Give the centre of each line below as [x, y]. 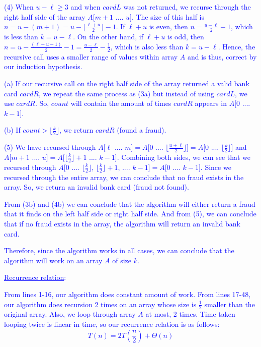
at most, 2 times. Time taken [190, 314]
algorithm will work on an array [53, 260]
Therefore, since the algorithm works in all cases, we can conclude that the [119, 250]
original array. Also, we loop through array [70, 314]
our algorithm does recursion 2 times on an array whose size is [100, 304]
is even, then [168, 26]
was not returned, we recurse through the [187, 7]
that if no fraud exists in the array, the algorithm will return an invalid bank [122, 223]
